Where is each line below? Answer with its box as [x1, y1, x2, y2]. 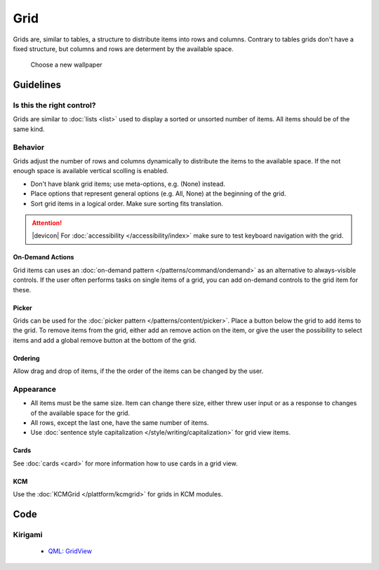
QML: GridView [48, 547, 93, 555]
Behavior [13, 142, 45, 152]
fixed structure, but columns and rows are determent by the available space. [13, 44, 234, 53]
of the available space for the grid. [30, 409, 130, 417]
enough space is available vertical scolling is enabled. [13, 167, 168, 175]
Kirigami [13, 529, 43, 539]
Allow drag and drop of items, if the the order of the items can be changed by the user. [13, 367, 264, 375]
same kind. [13, 125, 45, 133]
